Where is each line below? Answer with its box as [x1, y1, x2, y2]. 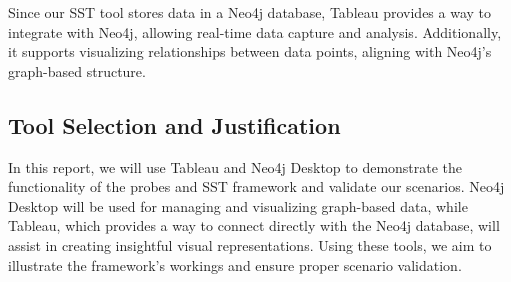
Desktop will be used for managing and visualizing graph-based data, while [8, 195, 468, 216]
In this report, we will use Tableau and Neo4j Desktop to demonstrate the [8, 156, 463, 177]
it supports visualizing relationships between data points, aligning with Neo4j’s [8, 41, 492, 62]
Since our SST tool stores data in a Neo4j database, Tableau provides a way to [8, 2, 492, 22]
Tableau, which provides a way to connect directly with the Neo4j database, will [8, 215, 500, 236]
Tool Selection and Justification [8, 109, 341, 140]
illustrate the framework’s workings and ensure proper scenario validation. [8, 254, 462, 275]
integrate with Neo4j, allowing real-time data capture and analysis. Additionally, [8, 21, 502, 42]
